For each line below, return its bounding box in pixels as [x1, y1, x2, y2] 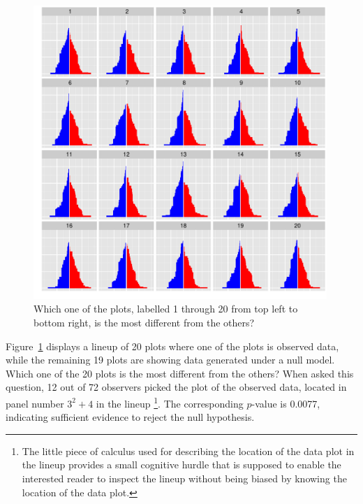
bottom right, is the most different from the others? [34, 315, 255, 329]
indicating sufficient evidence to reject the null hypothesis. [6, 410, 255, 424]
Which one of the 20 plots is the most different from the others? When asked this [6, 366, 354, 380]
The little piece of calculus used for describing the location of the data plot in [22, 443, 355, 458]
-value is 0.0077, [251, 396, 320, 410]
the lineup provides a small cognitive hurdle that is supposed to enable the [22, 457, 341, 472]
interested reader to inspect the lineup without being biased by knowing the [22, 470, 347, 485]
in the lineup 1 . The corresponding [96, 394, 244, 410]
